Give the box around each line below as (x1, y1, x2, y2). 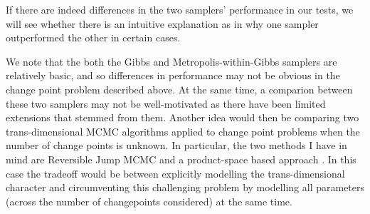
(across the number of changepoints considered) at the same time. (6, 193, 292, 208)
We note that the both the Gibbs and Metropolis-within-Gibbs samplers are (6, 53, 337, 68)
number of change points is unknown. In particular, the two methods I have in (6, 138, 347, 153)
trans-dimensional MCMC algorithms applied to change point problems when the (6, 123, 360, 138)
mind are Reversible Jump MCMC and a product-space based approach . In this (6, 151, 356, 166)
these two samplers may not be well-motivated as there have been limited (6, 96, 326, 111)
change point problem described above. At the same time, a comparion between (6, 81, 353, 96)
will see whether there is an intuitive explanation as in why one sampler (6, 16, 319, 31)
